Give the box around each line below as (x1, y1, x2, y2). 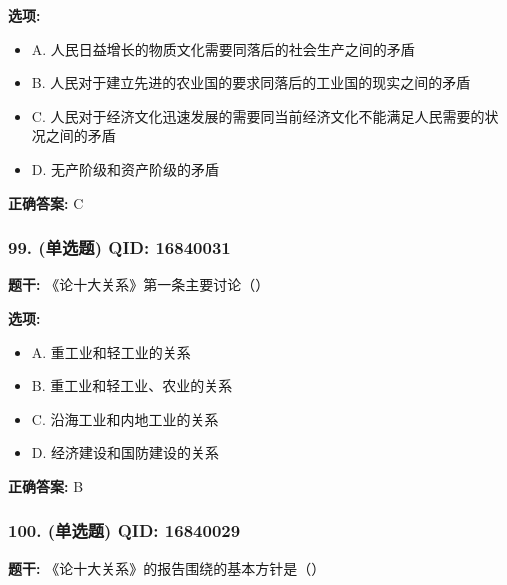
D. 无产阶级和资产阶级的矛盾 (31, 158, 220, 179)
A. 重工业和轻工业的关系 (31, 341, 191, 362)
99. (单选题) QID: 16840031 (8, 235, 231, 260)
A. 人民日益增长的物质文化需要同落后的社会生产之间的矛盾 (31, 38, 415, 59)
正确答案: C (8, 192, 84, 213)
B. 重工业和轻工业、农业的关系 (31, 375, 233, 396)
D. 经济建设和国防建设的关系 (31, 442, 220, 463)
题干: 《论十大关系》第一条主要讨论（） (8, 274, 270, 295)
